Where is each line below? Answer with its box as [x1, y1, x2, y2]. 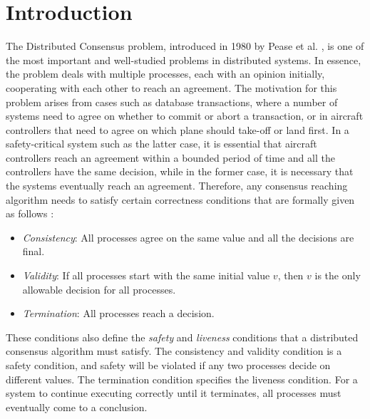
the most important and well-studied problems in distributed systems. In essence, [6, 52, 361, 67]
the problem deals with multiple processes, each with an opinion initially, [6, 66, 325, 81]
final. [22, 244, 45, 259]
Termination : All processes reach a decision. [22, 306, 215, 321]
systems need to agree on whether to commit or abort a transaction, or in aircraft [6, 108, 364, 123]
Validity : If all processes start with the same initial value [22, 268, 270, 283]
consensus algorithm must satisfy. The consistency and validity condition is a [6, 343, 342, 358]
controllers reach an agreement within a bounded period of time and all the [6, 150, 335, 165]
